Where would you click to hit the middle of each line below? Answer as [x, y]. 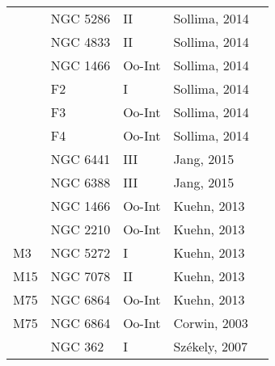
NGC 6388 [80, 182]
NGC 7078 [80, 276]
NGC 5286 [80, 18]
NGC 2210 [80, 229]
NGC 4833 [80, 42]
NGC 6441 [80, 159]
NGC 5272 [80, 252]
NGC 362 [77, 346]
